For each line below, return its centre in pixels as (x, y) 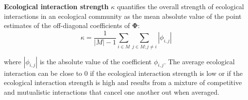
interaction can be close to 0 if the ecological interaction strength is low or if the (123, 73)
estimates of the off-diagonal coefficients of (67, 25)
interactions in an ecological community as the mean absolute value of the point (123, 16)
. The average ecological (199, 61)
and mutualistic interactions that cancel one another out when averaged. (112, 92)
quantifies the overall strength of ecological (181, 6)
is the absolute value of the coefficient (96, 61)
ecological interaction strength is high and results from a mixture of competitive (123, 82)
